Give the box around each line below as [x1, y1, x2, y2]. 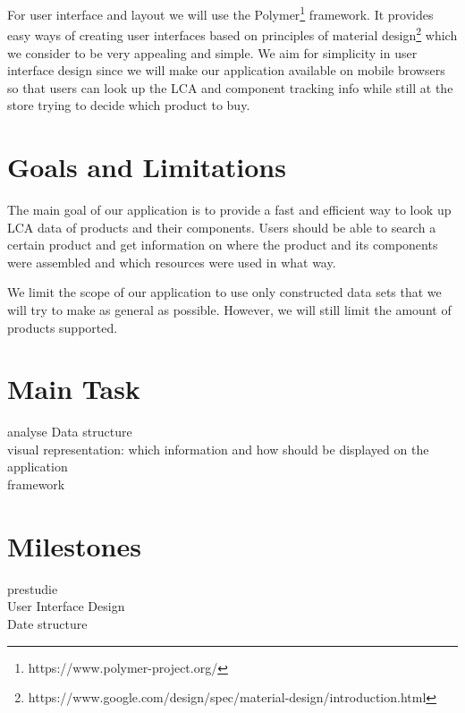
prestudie [7, 579, 58, 598]
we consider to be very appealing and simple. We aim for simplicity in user [7, 43, 418, 62]
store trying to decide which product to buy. [7, 96, 250, 115]
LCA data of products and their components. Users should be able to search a [7, 217, 436, 236]
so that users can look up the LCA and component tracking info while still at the [7, 78, 453, 97]
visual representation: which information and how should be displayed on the [7, 439, 429, 458]
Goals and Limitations [7, 149, 286, 185]
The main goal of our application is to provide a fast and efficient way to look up [7, 200, 452, 218]
